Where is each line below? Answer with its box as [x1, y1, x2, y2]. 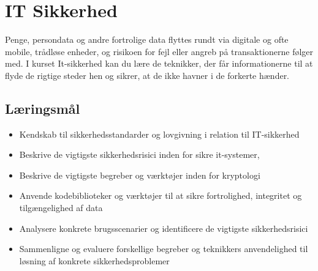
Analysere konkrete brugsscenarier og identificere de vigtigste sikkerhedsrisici [19, 221, 308, 234]
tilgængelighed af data [19, 201, 103, 214]
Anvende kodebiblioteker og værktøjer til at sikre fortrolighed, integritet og [19, 189, 302, 202]
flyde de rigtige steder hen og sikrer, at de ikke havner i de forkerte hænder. [5, 69, 290, 81]
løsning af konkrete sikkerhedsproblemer [19, 254, 170, 267]
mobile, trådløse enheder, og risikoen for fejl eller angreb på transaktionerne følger [5, 45, 314, 58]
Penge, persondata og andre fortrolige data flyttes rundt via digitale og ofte [5, 33, 289, 46]
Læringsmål [5, 98, 80, 117]
